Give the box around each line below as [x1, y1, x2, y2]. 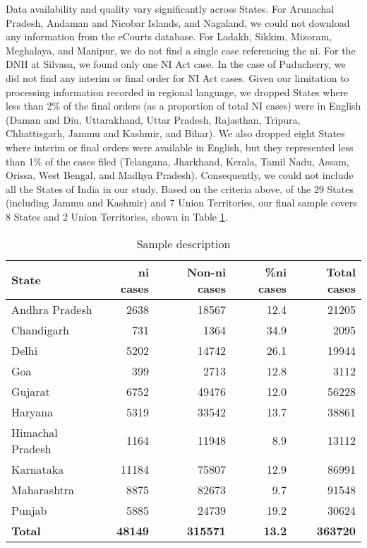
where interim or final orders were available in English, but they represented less [6, 139, 354, 154]
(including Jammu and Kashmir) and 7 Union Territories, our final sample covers [6, 195, 357, 210]
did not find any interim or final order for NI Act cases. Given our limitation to [6, 70, 349, 85]
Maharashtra [11, 481, 75, 498]
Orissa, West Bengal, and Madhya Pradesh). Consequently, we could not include [6, 168, 354, 182]
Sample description [136, 235, 231, 252]
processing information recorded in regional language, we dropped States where [6, 84, 349, 99]
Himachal [11, 424, 58, 441]
